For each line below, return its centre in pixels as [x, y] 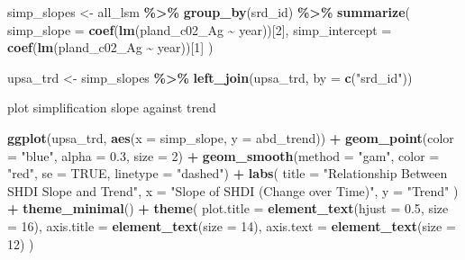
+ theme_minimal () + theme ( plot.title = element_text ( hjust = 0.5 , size [228, 208]
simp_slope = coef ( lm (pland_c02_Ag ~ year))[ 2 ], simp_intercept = [200, 29]
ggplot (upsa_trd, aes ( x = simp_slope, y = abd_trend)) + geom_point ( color [231, 137]
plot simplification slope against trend [112, 108]
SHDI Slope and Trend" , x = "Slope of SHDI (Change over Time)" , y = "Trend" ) [233, 190]
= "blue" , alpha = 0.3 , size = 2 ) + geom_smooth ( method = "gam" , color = [223, 155]
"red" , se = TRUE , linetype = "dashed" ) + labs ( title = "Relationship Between [228, 173]
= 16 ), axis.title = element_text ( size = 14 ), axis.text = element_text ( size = [232, 225]
